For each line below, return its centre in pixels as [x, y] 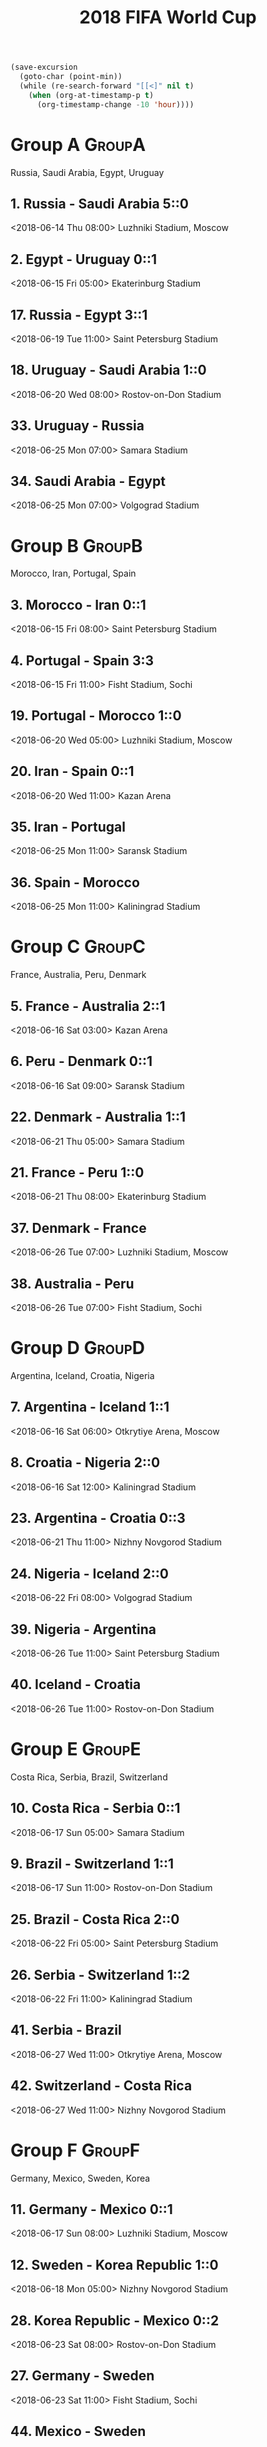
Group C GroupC [78, 947]
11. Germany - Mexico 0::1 [91, 2209]
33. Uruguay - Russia [77, 426]
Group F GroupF [75, 2150]
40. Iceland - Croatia [76, 1684]
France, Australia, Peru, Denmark [78, 975]
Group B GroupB [76, 545]
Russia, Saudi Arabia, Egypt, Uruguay [87, 172]
